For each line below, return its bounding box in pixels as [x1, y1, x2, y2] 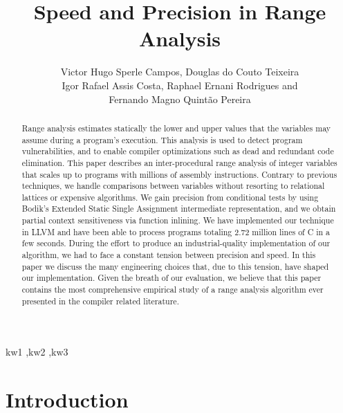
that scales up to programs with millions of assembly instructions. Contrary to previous [21, 168, 337, 180]
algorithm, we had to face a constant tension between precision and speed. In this [21, 249, 316, 261]
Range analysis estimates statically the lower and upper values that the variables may [21, 122, 331, 134]
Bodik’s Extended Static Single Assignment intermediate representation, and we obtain [21, 203, 336, 214]
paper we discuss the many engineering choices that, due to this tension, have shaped [21, 260, 329, 272]
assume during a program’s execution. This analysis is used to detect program [21, 134, 303, 145]
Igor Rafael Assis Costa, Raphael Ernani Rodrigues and [62, 77, 298, 92]
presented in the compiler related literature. [21, 295, 179, 306]
